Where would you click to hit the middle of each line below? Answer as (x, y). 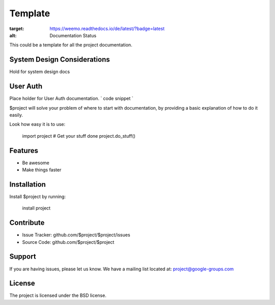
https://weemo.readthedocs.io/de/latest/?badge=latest (107, 29)
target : (17, 29)
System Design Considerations (60, 59)
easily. (16, 115)
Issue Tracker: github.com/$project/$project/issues (76, 235)
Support (23, 257)
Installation (28, 184)
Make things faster (42, 170)
